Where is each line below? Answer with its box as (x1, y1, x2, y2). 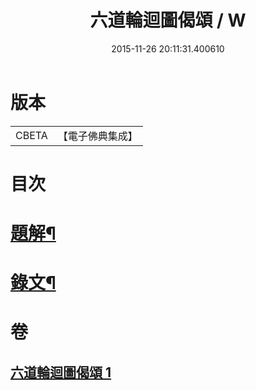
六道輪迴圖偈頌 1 (10, 364, 112, 381)
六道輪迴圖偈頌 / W (89, 9, 247, 32)
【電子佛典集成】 (57, 129, 138, 143)
